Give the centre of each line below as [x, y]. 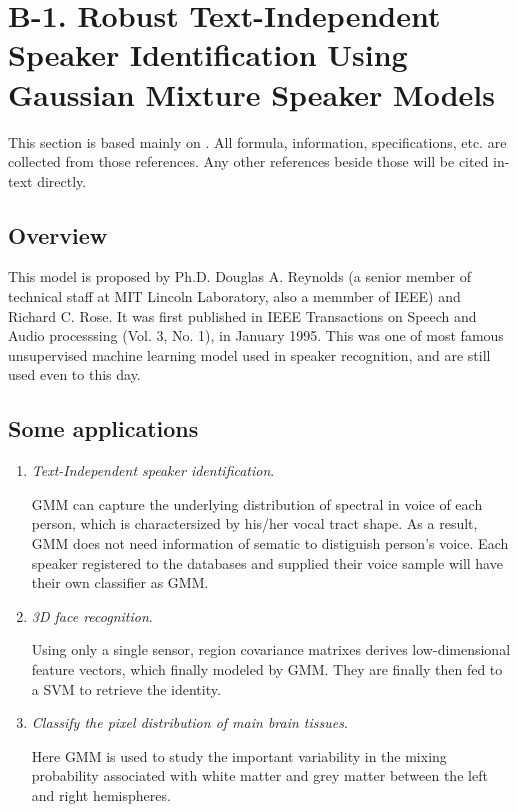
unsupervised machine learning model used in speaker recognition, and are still [249, 354]
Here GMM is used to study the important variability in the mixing [239, 755]
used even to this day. [74, 374]
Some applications [103, 428]
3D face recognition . [92, 615]
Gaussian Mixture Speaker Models [251, 93]
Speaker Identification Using [208, 54]
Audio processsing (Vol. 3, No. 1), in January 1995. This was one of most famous [256, 335]
